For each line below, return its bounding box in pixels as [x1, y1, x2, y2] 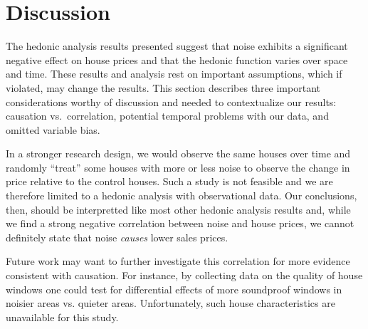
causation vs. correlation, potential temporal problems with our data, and [6, 108, 329, 123]
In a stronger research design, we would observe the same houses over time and [6, 146, 351, 161]
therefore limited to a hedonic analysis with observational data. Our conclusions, [6, 188, 357, 203]
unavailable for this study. [6, 309, 119, 324]
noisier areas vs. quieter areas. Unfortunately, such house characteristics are [6, 296, 335, 310]
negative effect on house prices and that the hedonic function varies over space [6, 52, 348, 67]
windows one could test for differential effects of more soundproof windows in [6, 281, 342, 296]
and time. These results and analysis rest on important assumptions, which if [6, 66, 342, 81]
